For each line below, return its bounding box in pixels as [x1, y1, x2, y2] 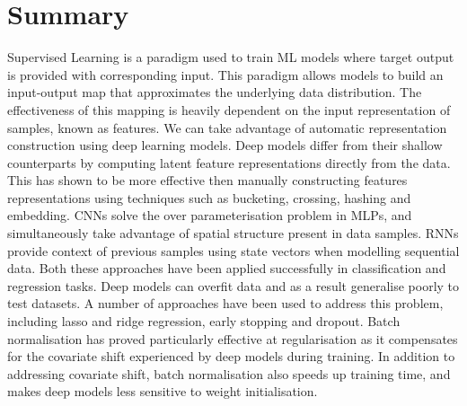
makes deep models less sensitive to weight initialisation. [7, 382, 318, 401]
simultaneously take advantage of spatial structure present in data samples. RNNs [7, 224, 459, 243]
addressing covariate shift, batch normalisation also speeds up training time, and [7, 364, 451, 383]
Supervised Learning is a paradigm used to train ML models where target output [7, 48, 454, 66]
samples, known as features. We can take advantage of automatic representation [7, 118, 447, 137]
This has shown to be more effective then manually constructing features [7, 171, 408, 190]
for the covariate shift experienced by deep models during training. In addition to [7, 347, 455, 366]
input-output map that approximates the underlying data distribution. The [7, 83, 422, 101]
